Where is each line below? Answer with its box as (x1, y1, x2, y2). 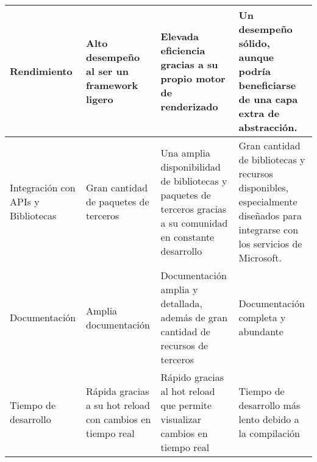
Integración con (10, 180, 76, 194)
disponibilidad (160, 159, 221, 174)
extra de (238, 106, 280, 120)
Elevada (160, 29, 199, 43)
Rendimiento (10, 64, 73, 78)
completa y (238, 310, 286, 324)
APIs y (10, 194, 40, 208)
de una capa (238, 92, 298, 106)
